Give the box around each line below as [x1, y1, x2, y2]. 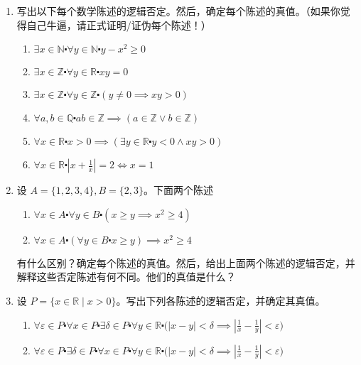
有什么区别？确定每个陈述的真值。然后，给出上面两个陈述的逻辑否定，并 [16, 255, 355, 270]
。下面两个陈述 [144, 182, 214, 197]
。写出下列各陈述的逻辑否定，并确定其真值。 [116, 293, 325, 307]
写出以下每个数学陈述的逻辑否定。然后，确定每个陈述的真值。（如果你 [16, 4, 340, 18]
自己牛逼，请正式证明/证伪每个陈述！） [26, 17, 211, 32]
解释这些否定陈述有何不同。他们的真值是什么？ [16, 269, 236, 284]
